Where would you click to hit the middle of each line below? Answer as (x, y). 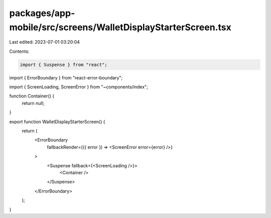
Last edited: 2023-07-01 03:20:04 (45, 42)
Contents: (19, 51)
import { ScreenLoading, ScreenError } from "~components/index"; (79, 87)
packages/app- (42, 13)
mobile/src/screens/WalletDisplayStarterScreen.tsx (120, 27)
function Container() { (32, 96)
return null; (33, 103)
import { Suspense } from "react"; (63, 65)
